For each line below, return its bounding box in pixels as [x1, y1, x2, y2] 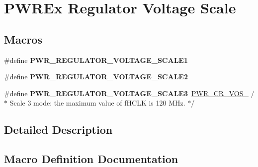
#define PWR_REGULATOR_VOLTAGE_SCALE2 [4, 71, 188, 82]
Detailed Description [4, 122, 113, 137]
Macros [4, 31, 42, 47]
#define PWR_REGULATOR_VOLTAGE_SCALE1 [4, 55, 188, 65]
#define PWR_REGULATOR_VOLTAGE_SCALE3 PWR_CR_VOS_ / [4, 88, 255, 98]
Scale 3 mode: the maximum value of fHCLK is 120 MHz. [9, 98, 185, 108]
